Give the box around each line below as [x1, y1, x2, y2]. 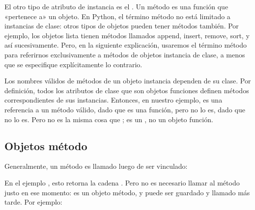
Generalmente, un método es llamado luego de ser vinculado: [4, 161, 188, 171]
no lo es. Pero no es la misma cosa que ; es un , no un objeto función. [4, 114, 213, 124]
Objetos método [4, 138, 87, 153]
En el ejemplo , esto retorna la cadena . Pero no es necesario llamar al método [4, 177, 240, 187]
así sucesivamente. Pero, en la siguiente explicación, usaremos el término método [4, 40, 247, 50]
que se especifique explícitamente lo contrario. [4, 59, 142, 69]
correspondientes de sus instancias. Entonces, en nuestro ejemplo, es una [4, 95, 223, 105]
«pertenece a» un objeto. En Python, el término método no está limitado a [4, 11, 230, 21]
